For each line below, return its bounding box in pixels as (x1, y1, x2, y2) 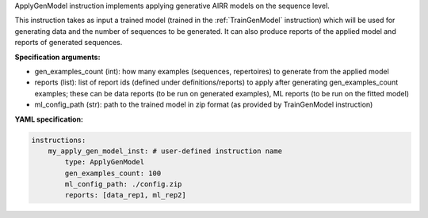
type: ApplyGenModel (64, 158, 145, 167)
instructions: (31, 135, 86, 145)
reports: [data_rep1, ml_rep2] (64, 190, 186, 200)
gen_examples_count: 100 (64, 168, 162, 178)
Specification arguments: (14, 52, 101, 62)
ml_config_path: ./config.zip (64, 180, 182, 189)
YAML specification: (14, 115, 83, 124)
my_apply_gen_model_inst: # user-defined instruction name (48, 146, 283, 156)
